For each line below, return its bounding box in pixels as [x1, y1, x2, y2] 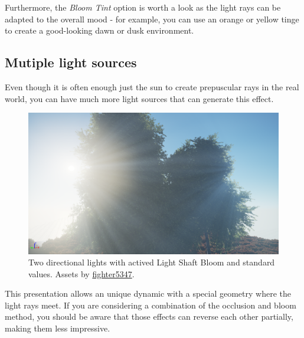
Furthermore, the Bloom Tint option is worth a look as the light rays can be [5, 1, 281, 13]
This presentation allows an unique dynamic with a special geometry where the [5, 287, 291, 300]
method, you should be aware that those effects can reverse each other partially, [5, 310, 293, 323]
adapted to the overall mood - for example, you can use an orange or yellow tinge [5, 12, 299, 25]
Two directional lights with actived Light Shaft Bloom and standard [28, 256, 275, 268]
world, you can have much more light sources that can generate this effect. [5, 92, 274, 104]
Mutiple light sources [5, 53, 137, 71]
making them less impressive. [5, 322, 110, 334]
